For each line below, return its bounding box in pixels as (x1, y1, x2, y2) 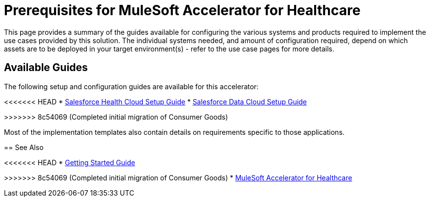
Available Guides (4, 61, 88, 74)
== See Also (4, 143, 44, 151)
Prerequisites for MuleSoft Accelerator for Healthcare (4, 2, 361, 19)
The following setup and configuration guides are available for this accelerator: (4, 82, 259, 91)
